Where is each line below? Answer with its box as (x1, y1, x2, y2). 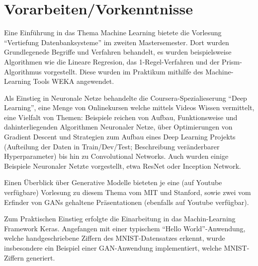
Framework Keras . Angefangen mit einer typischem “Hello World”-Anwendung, (4, 223, 246, 233)
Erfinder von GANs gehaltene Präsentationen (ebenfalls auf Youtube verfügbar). (4, 197, 249, 207)
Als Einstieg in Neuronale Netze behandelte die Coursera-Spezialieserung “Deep (4, 92, 247, 103)
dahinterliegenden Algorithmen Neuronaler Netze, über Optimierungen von (4, 122, 233, 132)
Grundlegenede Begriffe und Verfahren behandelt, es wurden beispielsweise (4, 47, 232, 57)
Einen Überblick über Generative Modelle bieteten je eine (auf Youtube (4, 177, 222, 188)
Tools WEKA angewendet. (33, 76, 114, 86)
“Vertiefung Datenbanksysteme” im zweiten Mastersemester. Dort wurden (4, 37, 229, 47)
